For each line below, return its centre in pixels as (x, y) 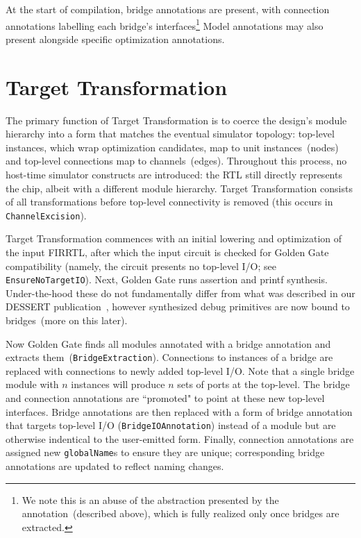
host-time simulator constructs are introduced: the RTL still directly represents (174, 174)
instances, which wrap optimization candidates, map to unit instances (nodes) (172, 147)
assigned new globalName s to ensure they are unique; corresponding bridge (165, 452)
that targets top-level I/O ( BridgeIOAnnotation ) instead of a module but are (171, 425)
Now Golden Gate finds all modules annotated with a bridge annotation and (168, 343)
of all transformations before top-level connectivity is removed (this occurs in (169, 202)
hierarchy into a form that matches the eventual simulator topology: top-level (170, 134)
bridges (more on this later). (67, 320)
